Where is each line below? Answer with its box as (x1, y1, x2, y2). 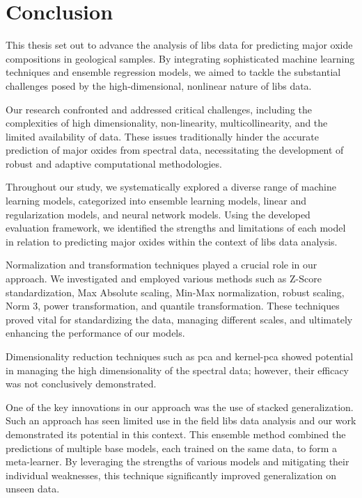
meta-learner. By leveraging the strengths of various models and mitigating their (6, 454, 349, 469)
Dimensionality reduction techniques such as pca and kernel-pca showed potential (6, 349, 354, 363)
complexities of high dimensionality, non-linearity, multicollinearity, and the (6, 115, 328, 130)
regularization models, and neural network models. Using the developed (6, 207, 310, 221)
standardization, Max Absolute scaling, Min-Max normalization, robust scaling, (6, 284, 345, 299)
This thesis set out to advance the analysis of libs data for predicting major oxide (6, 38, 353, 52)
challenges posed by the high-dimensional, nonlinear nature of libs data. (6, 78, 312, 93)
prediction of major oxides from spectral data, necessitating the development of (6, 143, 344, 157)
